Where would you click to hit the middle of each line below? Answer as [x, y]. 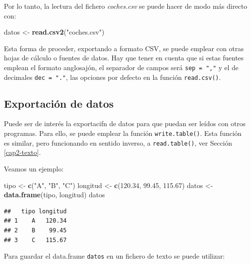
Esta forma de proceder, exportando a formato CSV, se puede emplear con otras [124, 48]
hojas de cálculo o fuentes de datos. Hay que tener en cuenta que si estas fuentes [124, 58]
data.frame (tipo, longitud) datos [54, 195]
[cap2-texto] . [22, 152]
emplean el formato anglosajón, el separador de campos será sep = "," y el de [121, 67]
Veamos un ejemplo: [34, 168]
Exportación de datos [59, 103]
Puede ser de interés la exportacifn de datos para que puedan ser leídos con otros [125, 123]
